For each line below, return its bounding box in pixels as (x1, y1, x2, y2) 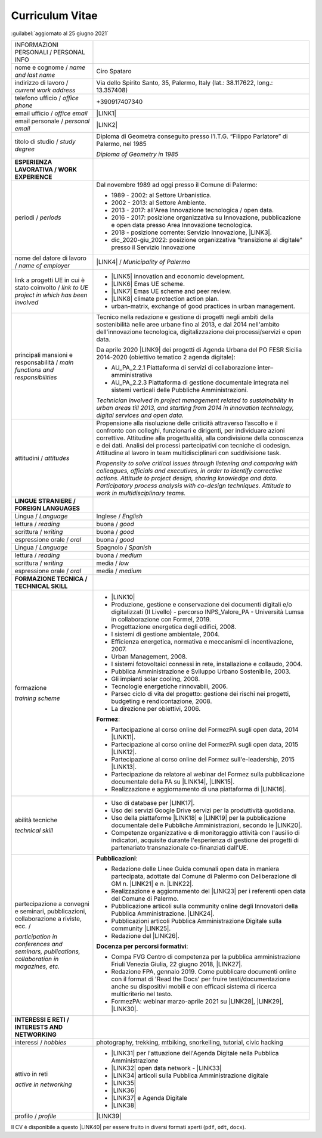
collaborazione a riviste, (14, 915, 82, 923)
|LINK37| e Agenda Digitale (111, 1093, 188, 1102)
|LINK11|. (111, 733, 136, 741)
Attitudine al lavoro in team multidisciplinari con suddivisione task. (96, 449, 281, 457)
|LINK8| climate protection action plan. (111, 294, 219, 303)
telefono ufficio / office (14, 94, 79, 102)
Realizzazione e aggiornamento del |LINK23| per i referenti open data (111, 887, 306, 895)
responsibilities (14, 373, 57, 381)
